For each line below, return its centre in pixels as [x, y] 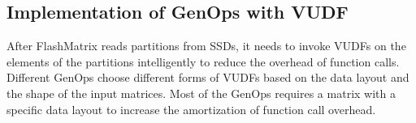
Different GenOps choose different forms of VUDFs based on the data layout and [208, 77]
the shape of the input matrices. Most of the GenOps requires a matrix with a [201, 93]
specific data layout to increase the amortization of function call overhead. [191, 109]
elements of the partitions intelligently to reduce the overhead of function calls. [203, 61]
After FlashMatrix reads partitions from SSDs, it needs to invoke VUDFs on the [206, 46]
